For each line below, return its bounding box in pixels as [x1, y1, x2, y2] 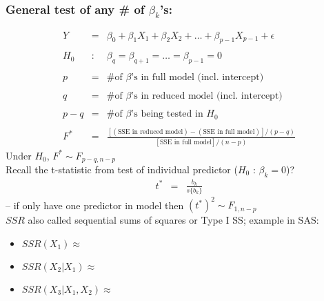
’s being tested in [131, 109, 203, 119]
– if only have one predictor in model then [6, 197, 184, 212]
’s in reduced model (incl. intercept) [131, 91, 283, 101]
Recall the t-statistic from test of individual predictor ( [6, 162, 238, 177]
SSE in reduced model [117, 128, 183, 135]
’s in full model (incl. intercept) [131, 72, 264, 83]
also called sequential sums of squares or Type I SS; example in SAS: [28, 213, 319, 227]
